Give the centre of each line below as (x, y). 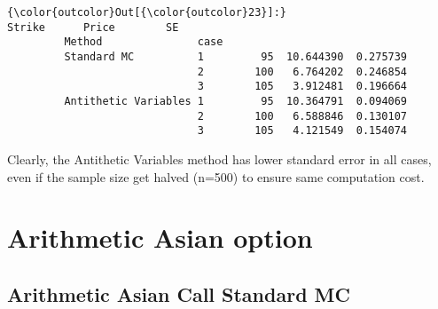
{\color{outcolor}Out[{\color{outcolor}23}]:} (147, 12)
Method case (144, 42)
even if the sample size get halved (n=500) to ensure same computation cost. (216, 176)
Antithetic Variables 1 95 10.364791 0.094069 (236, 101)
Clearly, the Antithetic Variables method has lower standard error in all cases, (219, 158)
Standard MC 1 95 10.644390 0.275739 (236, 56)
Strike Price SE (93, 27)
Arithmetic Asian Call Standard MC (179, 293)
